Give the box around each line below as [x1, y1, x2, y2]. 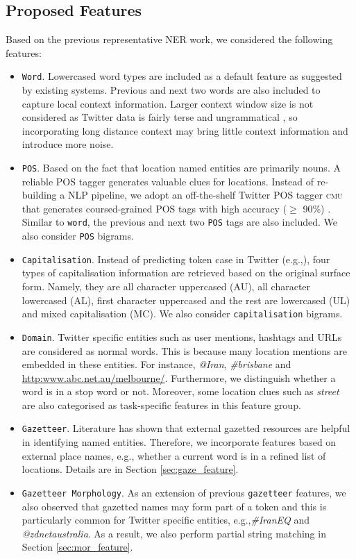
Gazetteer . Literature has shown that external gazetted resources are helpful [22, 421, 350, 435]
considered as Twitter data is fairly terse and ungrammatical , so [22, 110, 298, 124]
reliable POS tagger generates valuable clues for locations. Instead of [22, 174, 314, 188]
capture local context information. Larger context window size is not [22, 96, 314, 110]
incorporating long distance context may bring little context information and [22, 123, 348, 137]
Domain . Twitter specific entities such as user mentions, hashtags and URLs [22, 329, 342, 344]
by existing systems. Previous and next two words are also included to [22, 83, 321, 97]
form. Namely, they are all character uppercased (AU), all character [22, 279, 311, 294]
